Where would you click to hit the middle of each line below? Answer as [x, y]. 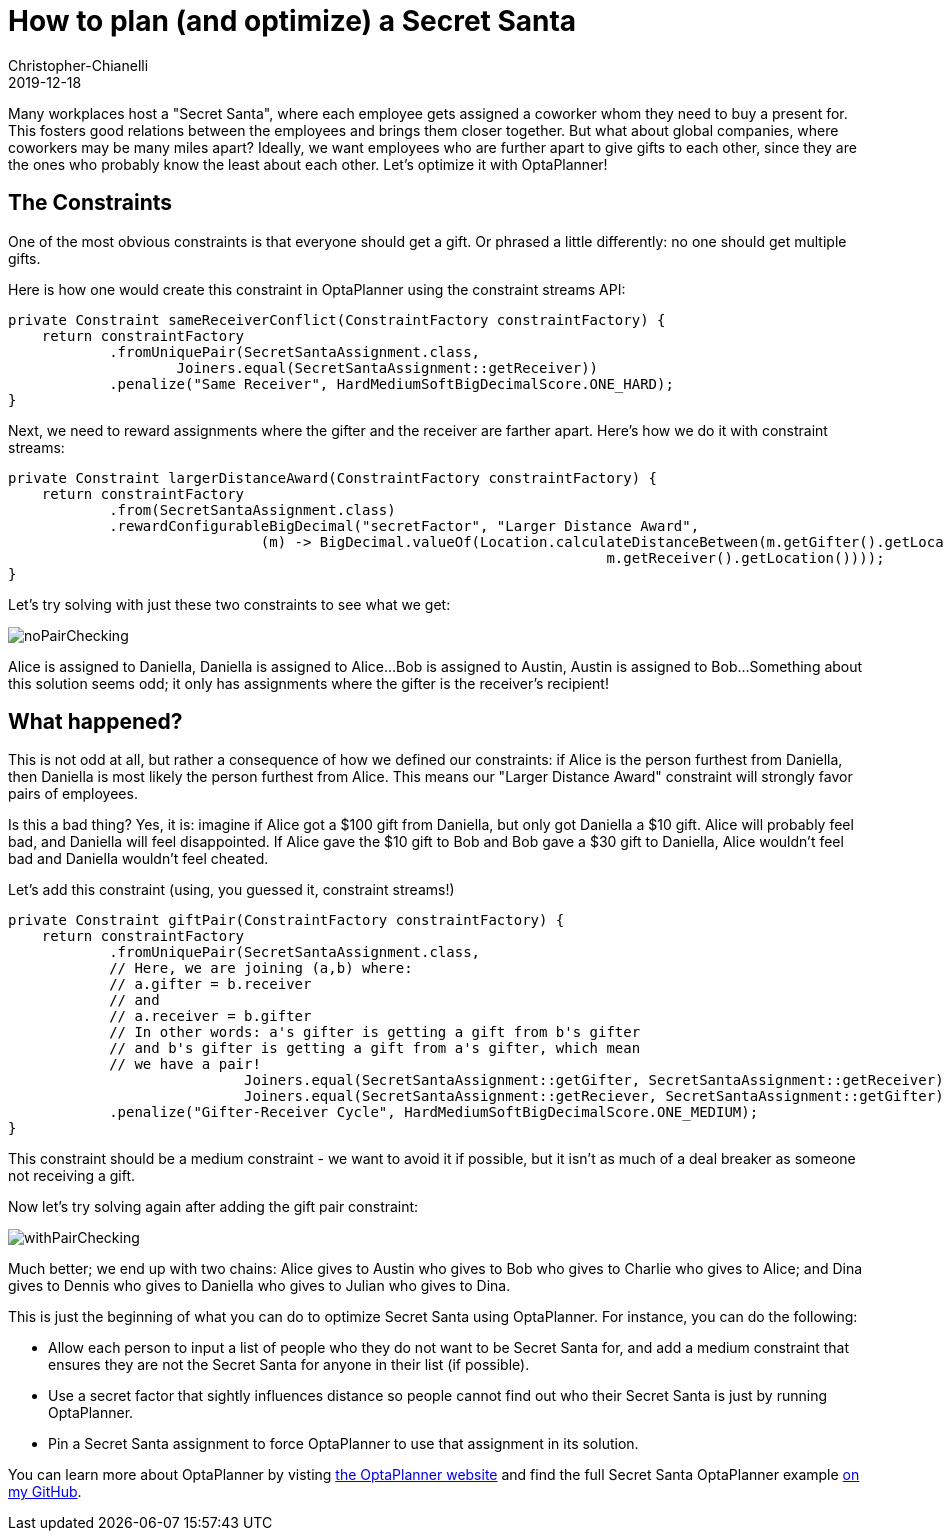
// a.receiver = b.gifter [210, 1016]
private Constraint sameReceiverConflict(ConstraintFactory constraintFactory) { [337, 319]
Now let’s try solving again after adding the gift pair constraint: [213, 1207]
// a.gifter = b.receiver [210, 984]
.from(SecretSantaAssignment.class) [252, 509]
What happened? [95, 722]
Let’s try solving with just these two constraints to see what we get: [229, 604]
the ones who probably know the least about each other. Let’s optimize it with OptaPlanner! [308, 164]
